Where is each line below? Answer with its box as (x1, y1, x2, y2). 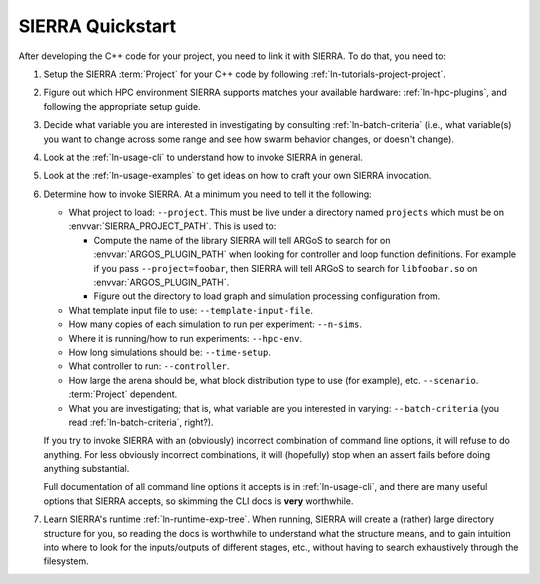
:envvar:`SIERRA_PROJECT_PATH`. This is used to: (68, 220, 277, 232)
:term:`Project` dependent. (68, 388, 178, 400)
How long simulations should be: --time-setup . (68, 346, 272, 358)
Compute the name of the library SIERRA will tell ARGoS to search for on (93, 234, 391, 246)
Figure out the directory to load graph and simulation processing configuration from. (93, 290, 441, 302)
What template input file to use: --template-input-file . (68, 304, 314, 316)
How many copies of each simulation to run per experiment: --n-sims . (68, 318, 363, 330)
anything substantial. (43, 463, 130, 475)
